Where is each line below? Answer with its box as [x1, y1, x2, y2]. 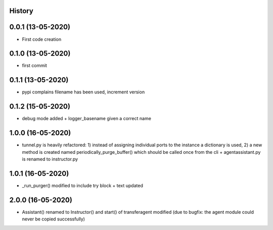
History [9, 7, 34, 15]
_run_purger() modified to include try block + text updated [22, 182, 144, 189]
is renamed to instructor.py [22, 156, 78, 162]
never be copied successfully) [22, 216, 85, 222]
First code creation [22, 36, 62, 42]
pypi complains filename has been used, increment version [22, 89, 145, 95]
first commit [22, 63, 48, 69]
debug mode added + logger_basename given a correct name [22, 116, 152, 122]
